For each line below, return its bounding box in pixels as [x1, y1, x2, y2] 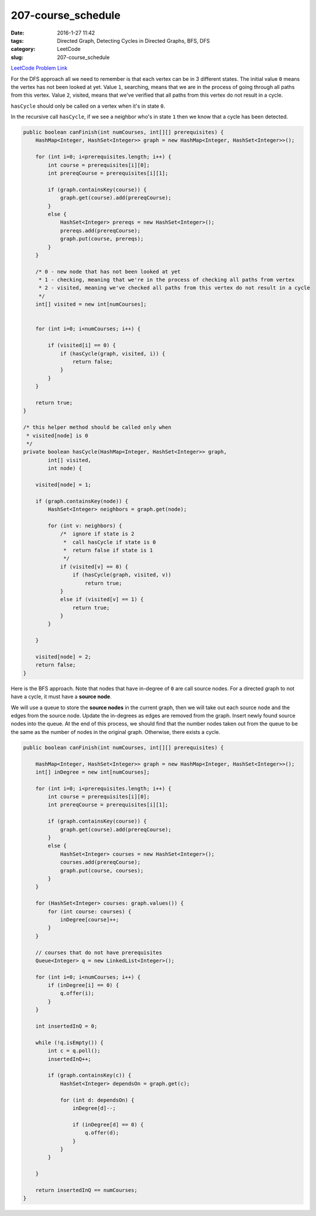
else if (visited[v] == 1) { [60, 596, 144, 603]
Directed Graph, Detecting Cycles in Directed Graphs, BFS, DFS [57, 37, 210, 44]
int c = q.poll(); [47, 1047, 101, 1054]
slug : [11, 53, 23, 61]
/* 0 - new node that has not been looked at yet [35, 268, 181, 275]
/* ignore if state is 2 [60, 531, 135, 537]
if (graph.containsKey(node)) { [35, 498, 129, 504]
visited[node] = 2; [35, 654, 92, 660]
